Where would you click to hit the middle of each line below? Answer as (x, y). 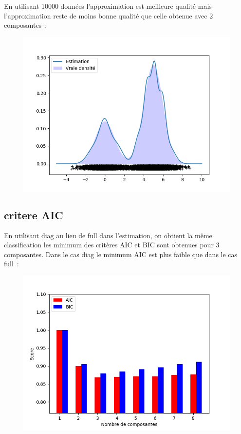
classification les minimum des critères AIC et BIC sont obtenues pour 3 (112, 245)
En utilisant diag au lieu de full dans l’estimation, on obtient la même (108, 235)
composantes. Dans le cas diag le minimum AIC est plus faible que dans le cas (121, 254)
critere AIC (34, 215)
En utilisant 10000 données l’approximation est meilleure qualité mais (108, 6)
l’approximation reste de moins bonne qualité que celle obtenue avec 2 (109, 15)
